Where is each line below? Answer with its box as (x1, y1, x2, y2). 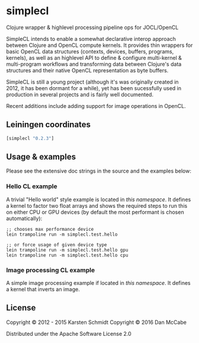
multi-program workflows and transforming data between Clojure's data (6, 61, 182, 68)
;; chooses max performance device (6, 226, 94, 232)
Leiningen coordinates (6, 120, 91, 130)
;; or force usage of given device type (6, 242, 108, 247)
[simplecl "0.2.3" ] (6, 135, 54, 141)
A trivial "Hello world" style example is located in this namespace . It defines (6, 196, 191, 203)
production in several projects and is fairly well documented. (6, 91, 154, 98)
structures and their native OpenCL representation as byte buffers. (6, 66, 169, 74)
